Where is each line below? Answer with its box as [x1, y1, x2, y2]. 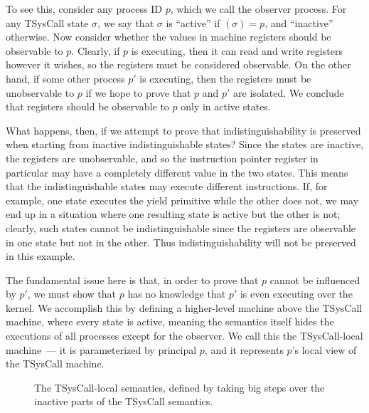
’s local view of [292, 342, 357, 357]
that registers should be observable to [6, 99, 169, 114]
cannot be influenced [269, 272, 360, 287]
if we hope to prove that [85, 85, 191, 100]
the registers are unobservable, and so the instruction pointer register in [6, 150, 319, 165]
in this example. [6, 249, 75, 263]
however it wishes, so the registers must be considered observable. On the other [6, 57, 351, 72]
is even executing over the [240, 286, 353, 301]
